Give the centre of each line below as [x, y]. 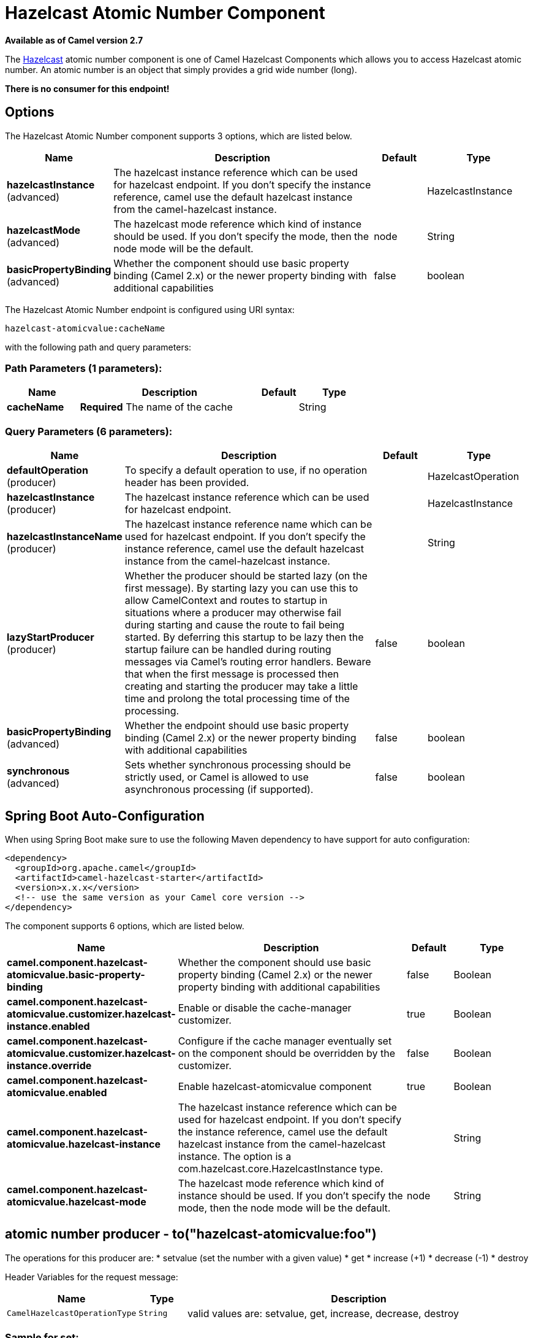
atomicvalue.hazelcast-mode [77, 1201]
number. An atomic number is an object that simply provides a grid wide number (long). [181, 69]
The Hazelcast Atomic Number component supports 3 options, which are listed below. [179, 136]
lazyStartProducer [51, 637]
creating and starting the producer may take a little [241, 686]
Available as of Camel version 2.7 [74, 40]
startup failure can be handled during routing [228, 650]
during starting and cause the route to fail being [235, 625]
